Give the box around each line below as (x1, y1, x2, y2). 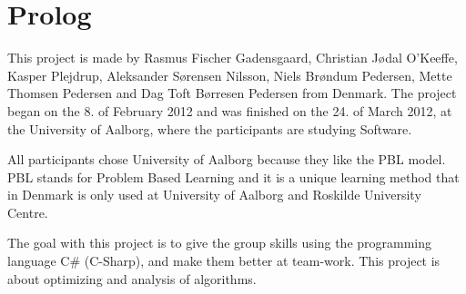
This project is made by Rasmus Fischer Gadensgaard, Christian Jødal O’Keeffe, (7, 48, 458, 67)
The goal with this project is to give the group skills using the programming (7, 233, 432, 252)
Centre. (7, 202, 48, 221)
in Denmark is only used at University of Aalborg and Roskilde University (7, 185, 421, 204)
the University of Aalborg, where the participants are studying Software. (7, 119, 412, 138)
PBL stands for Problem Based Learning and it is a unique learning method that (7, 167, 460, 186)
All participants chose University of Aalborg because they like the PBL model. (7, 150, 446, 169)
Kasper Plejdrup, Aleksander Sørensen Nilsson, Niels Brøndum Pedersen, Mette (7, 65, 452, 84)
